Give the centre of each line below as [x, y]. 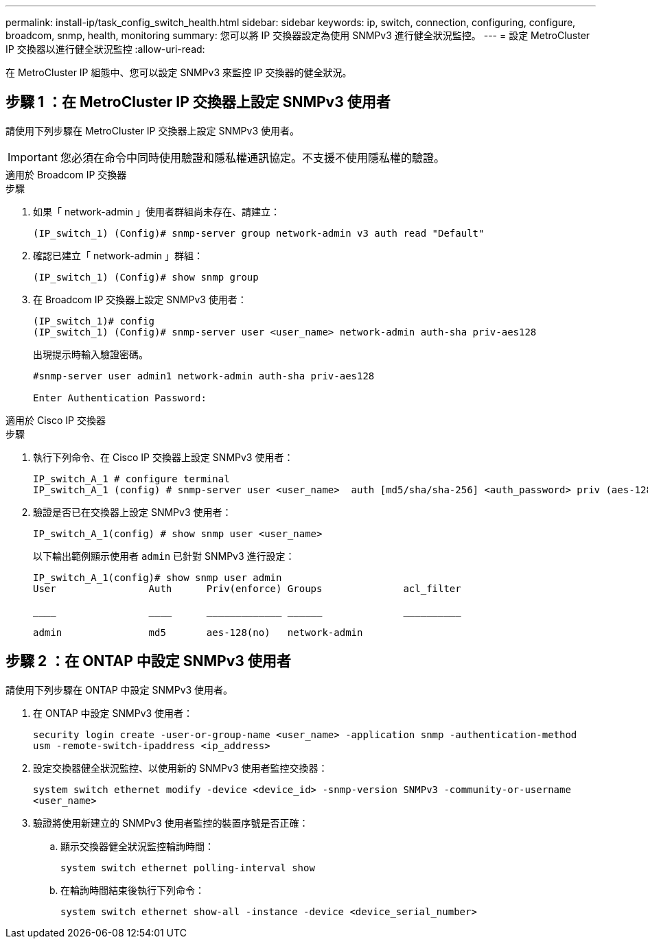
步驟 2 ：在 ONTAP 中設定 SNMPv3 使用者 [148, 661]
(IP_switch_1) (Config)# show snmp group [146, 277]
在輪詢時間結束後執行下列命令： [132, 890]
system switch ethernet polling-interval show [188, 868]
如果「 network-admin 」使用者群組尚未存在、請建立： [157, 211]
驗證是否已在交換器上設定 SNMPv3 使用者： [132, 512]
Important [33, 157]
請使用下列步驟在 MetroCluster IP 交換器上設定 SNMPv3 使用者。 [153, 130]
